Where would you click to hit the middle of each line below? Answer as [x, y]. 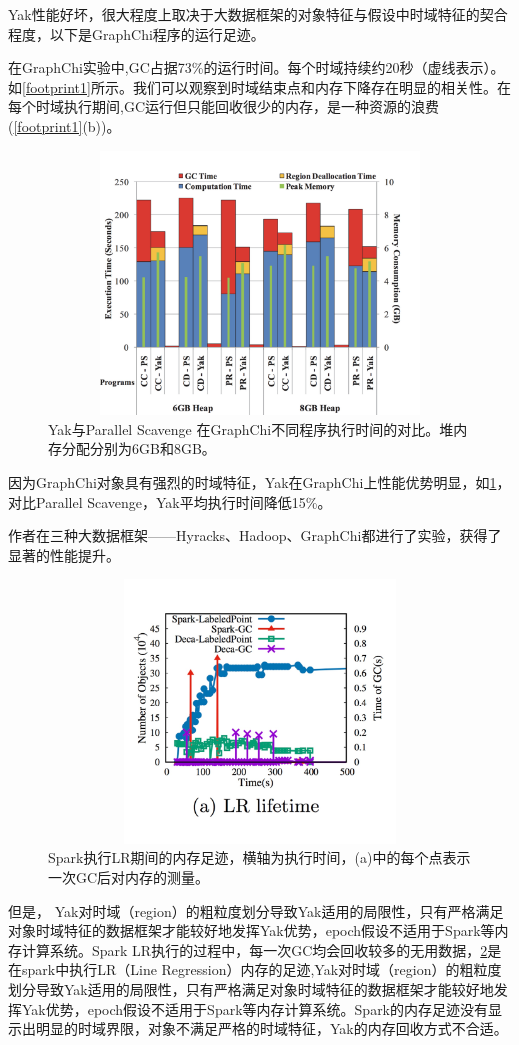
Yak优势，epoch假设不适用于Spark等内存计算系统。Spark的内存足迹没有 [255, 1008]
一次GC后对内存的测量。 [129, 877]
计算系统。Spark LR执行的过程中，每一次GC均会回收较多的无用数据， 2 [254, 949]
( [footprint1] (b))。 [64, 125]
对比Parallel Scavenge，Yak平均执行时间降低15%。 [170, 501]
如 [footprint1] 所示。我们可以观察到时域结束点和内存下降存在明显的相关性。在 [259, 86]
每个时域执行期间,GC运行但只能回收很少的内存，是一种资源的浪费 [223, 106]
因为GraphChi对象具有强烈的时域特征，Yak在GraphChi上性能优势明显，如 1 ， [259, 481]
